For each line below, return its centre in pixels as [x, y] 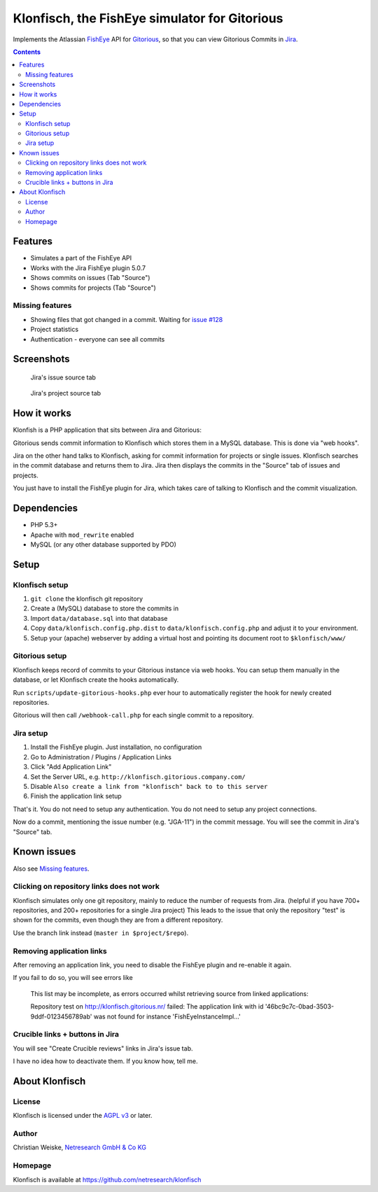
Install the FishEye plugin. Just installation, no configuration [116, 747]
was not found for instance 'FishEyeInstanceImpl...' [167, 1016]
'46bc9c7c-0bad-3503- [300, 1007]
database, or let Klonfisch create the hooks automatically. [96, 680]
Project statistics [55, 330]
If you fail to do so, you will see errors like [73, 978]
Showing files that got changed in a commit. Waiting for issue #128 [127, 319]
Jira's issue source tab [63, 377]
